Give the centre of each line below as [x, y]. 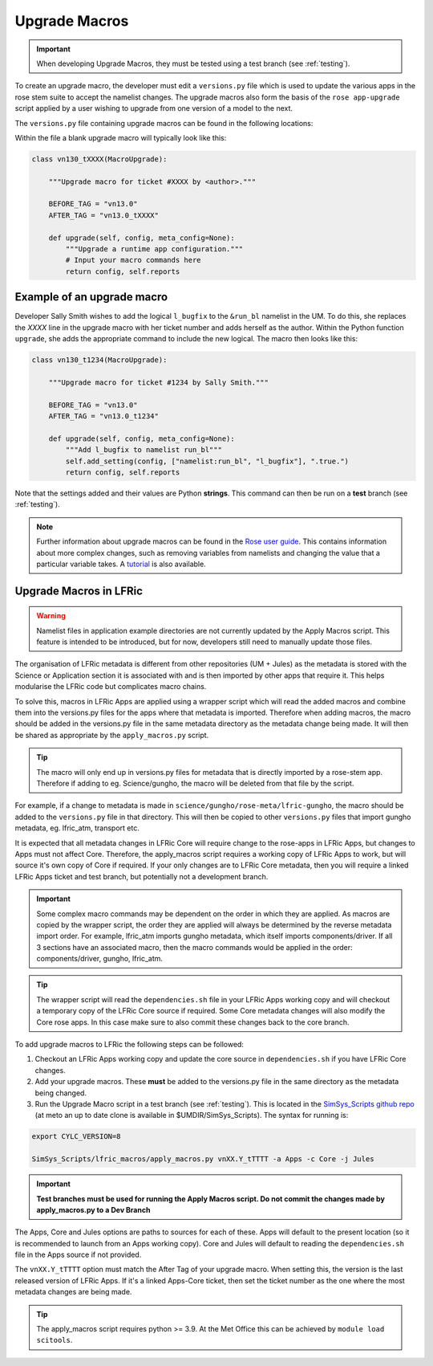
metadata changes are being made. [73, 1292]
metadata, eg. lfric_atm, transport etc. [77, 828]
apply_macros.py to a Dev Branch [93, 1209]
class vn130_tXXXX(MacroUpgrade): [99, 159]
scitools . [55, 1340]
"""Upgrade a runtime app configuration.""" [154, 249]
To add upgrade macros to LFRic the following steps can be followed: [129, 1045]
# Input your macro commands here [133, 260]
